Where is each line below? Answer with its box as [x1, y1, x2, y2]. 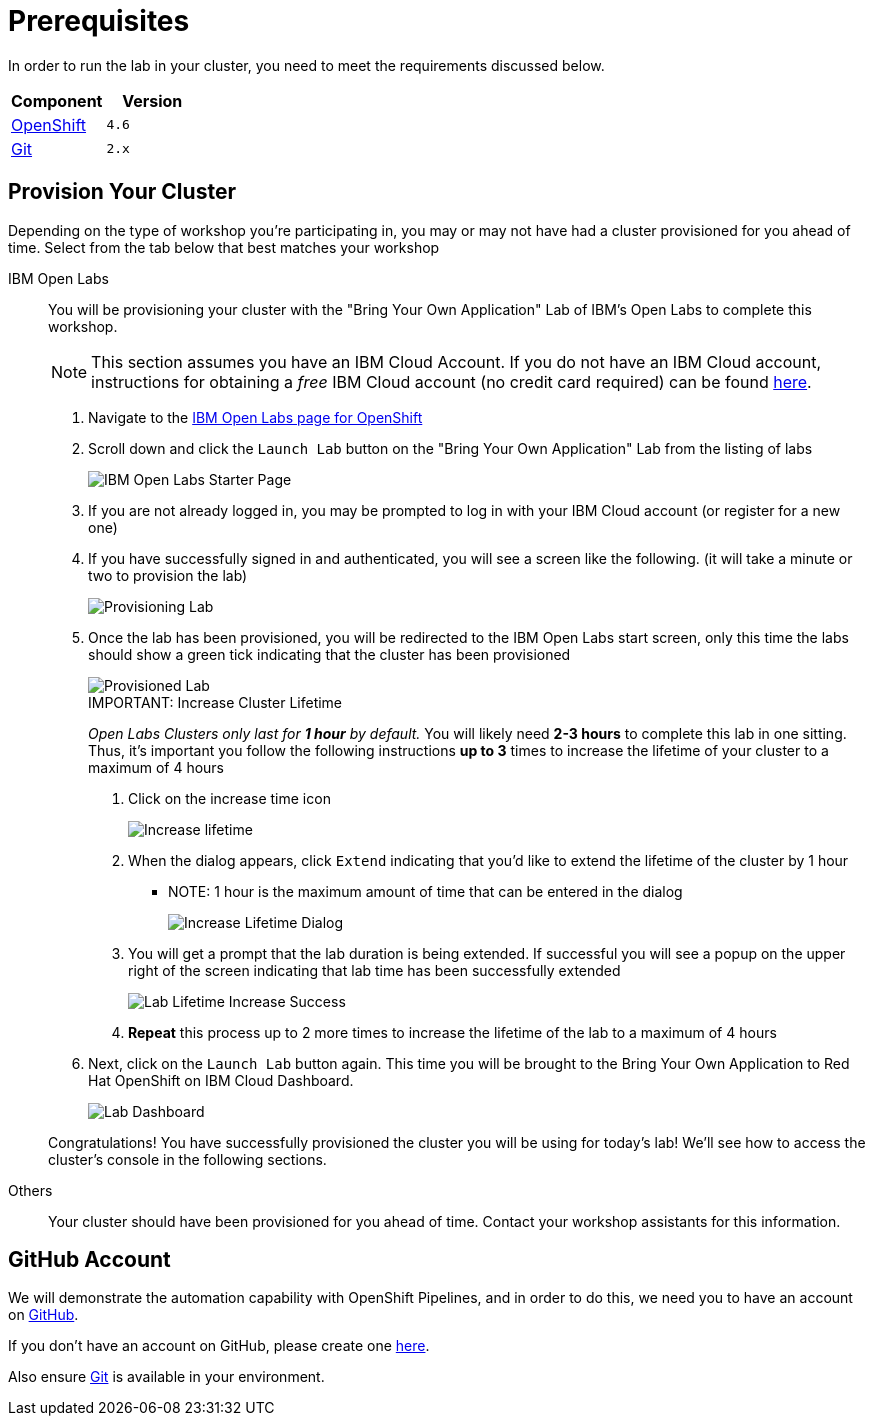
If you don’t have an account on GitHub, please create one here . [8, 1337, 430, 1355]
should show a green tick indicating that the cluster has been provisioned [88, 645, 571, 663]
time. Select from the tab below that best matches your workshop [8, 238, 440, 256]
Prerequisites [8, 4, 190, 38]
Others [8, 1181, 53, 1199]
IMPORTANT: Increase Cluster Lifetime [88, 693, 343, 711]
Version [122, 90, 183, 111]
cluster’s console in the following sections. [48, 1150, 327, 1168]
